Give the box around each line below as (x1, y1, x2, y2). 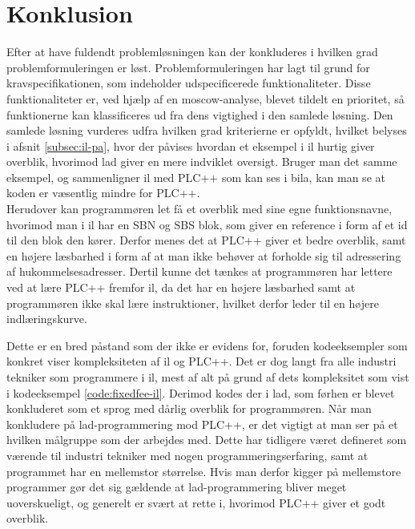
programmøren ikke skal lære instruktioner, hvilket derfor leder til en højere (6, 294, 379, 311)
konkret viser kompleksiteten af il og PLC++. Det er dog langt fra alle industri (6, 353, 397, 369)
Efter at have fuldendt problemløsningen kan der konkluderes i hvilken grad (6, 43, 378, 60)
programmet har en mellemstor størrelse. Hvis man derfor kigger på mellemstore (6, 462, 401, 479)
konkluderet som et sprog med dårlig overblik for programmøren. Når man (6, 400, 372, 417)
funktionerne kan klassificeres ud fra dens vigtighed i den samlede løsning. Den (6, 106, 393, 123)
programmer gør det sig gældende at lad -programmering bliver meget (6, 479, 347, 495)
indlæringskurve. (6, 310, 87, 327)
